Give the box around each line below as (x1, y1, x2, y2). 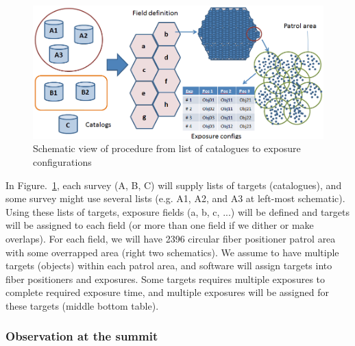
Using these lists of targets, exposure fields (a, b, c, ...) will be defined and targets (5, 204, 350, 219)
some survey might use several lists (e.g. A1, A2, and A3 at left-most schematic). (5, 191, 345, 206)
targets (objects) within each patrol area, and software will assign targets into (5, 258, 332, 273)
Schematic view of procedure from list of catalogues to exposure (33, 141, 301, 156)
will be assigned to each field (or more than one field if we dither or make (5, 218, 314, 232)
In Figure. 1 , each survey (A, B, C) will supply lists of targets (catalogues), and (5, 177, 342, 192)
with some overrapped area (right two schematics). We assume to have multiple (5, 245, 339, 259)
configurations (33, 155, 92, 169)
